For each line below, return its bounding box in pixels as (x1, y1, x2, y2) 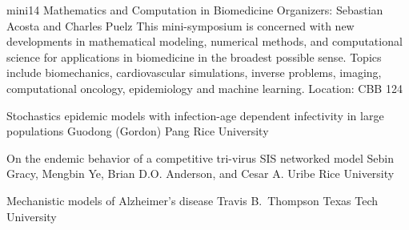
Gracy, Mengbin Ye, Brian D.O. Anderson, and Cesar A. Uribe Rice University (6, 165, 395, 182)
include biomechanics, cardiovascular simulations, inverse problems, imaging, (6, 64, 382, 81)
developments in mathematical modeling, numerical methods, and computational (6, 33, 403, 50)
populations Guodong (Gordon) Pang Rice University (6, 123, 269, 139)
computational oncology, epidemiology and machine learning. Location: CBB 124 (6, 79, 403, 96)
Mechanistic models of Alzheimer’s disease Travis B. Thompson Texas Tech (6, 192, 379, 208)
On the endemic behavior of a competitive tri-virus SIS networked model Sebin (6, 149, 395, 166)
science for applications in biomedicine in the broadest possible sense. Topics (6, 48, 382, 65)
